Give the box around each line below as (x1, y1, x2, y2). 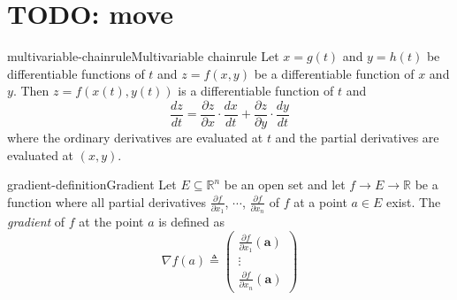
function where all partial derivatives (7, 192, 206, 211)
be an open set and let (224, 175, 346, 194)
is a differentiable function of (178, 81, 334, 100)
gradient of (7, 212, 65, 231)
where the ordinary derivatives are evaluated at (7, 127, 263, 146)
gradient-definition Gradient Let (7, 175, 177, 194)
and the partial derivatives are (275, 127, 439, 146)
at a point (293, 192, 347, 211)
